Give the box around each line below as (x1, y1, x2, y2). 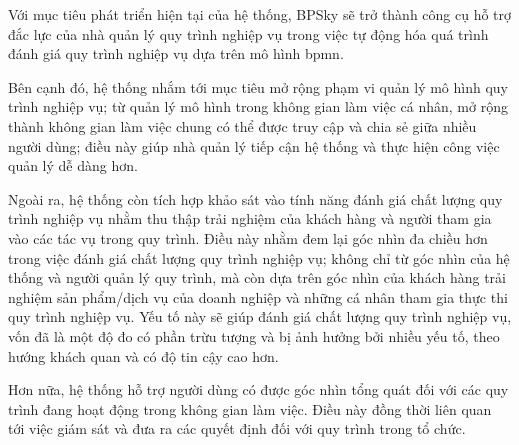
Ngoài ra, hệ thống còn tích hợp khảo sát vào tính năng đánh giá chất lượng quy (8, 188, 503, 209)
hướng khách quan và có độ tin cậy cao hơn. (8, 345, 279, 366)
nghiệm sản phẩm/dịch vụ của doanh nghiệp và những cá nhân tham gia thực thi (8, 286, 508, 307)
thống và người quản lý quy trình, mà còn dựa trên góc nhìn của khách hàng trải (8, 267, 506, 288)
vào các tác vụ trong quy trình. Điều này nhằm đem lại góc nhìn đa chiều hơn (8, 227, 488, 248)
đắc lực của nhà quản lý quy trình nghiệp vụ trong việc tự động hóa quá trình (8, 23, 489, 44)
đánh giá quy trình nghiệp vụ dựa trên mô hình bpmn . (8, 43, 344, 64)
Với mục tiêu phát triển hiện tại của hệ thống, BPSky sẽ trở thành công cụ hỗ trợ (8, 4, 512, 24)
